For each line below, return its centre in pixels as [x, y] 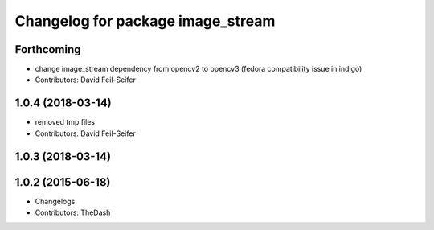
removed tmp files [65, 122]
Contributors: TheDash [73, 212]
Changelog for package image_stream [145, 21]
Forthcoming [48, 49]
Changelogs [55, 201]
